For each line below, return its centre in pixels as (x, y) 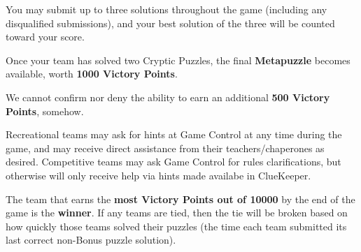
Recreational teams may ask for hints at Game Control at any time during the (174, 134)
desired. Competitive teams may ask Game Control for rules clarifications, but (174, 162)
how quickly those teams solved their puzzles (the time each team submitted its (176, 226)
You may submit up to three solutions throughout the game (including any (167, 9)
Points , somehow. (45, 111)
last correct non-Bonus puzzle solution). (91, 240)
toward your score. (45, 37)
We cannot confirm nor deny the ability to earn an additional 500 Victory (168, 97)
